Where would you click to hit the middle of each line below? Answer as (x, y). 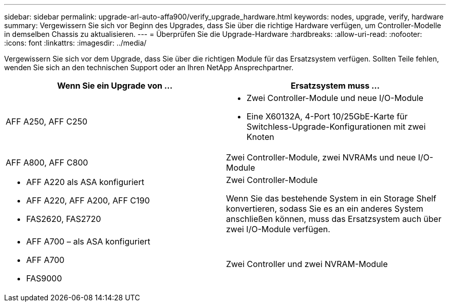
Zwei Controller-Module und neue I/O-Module (335, 98)
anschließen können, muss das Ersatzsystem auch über (334, 219)
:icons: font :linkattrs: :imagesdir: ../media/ (76, 43)
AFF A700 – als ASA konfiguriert (88, 241)
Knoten (260, 137)
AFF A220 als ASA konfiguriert (85, 182)
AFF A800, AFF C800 (47, 162)
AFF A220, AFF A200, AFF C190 (88, 200)
